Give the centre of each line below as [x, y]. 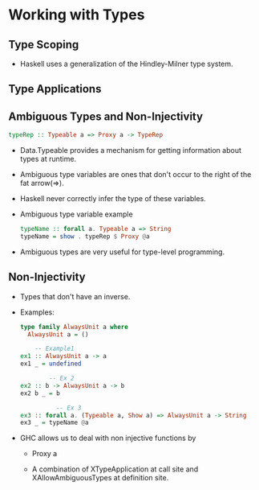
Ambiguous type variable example [77, 214]
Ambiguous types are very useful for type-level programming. [122, 252]
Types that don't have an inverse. [75, 296]
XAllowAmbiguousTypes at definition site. [100, 478]
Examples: [37, 312]
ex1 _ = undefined [51, 364]
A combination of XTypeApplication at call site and [115, 469]
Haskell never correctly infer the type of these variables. [113, 199]
